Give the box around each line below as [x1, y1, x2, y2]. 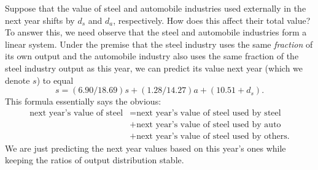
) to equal [36, 73, 74, 86]
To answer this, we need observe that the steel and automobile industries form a [5, 26, 307, 39]
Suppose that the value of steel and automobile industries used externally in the [5, 2, 306, 14]
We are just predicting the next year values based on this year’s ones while [5, 141, 286, 154]
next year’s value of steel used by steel [136, 108, 281, 117]
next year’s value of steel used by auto [136, 120, 281, 129]
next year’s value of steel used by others [136, 131, 287, 141]
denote [5, 73, 30, 86]
